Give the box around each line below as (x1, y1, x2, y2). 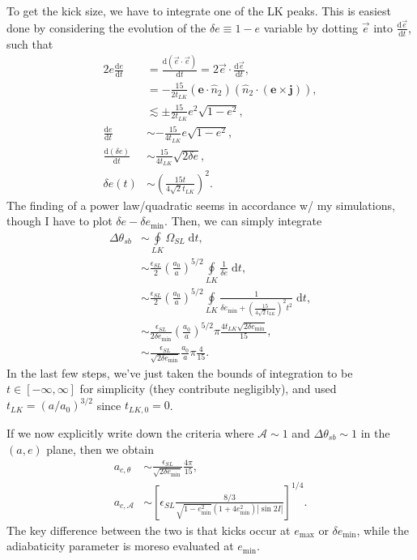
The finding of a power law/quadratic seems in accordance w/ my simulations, (6, 196, 395, 213)
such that (6, 35, 53, 52)
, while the (356, 521, 410, 538)
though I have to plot (6, 212, 113, 229)
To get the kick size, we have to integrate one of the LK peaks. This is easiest (6, 2, 392, 19)
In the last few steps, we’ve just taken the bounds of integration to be (6, 364, 353, 381)
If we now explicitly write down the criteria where (6, 424, 254, 441)
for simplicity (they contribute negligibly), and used (79, 380, 337, 397)
